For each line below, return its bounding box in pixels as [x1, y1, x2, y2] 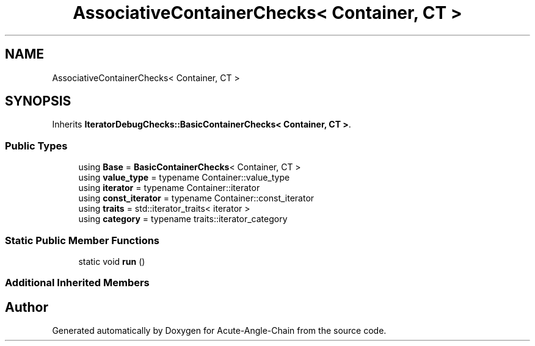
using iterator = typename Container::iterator [78, 182, 260, 193]
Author [5, 299, 48, 315]
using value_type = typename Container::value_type [78, 172, 290, 183]
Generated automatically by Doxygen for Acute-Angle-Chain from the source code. [52, 325, 387, 336]
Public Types [5, 139, 68, 152]
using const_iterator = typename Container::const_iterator [78, 193, 315, 204]
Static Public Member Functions [5, 234, 160, 247]
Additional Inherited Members [5, 276, 150, 289]
